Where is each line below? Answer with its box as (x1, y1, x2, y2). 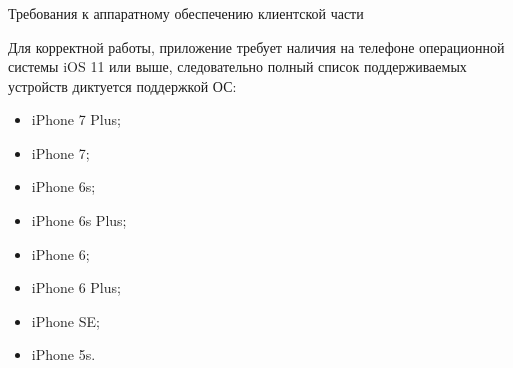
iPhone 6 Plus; (31, 277, 121, 298)
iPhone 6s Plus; (31, 210, 127, 231)
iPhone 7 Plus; (31, 109, 121, 130)
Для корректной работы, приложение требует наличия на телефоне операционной (8, 36, 505, 57)
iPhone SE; (31, 310, 100, 331)
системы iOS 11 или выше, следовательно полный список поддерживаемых (8, 56, 467, 77)
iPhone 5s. (31, 344, 96, 365)
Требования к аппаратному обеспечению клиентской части (8, 2, 364, 23)
